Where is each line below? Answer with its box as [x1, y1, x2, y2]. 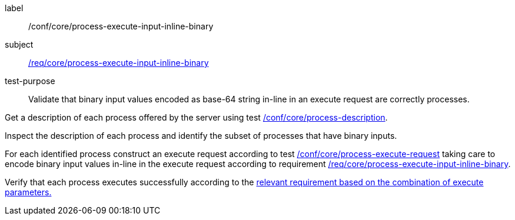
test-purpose [5, 76, 55, 86]
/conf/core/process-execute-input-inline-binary [28, 21, 214, 31]
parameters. [5, 187, 52, 197]
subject [5, 39, 34, 49]
